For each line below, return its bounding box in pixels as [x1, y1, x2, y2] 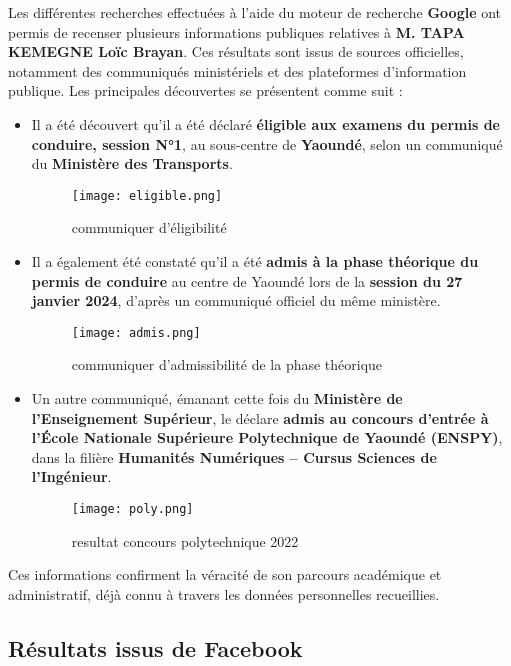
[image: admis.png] [71, 325, 201, 340]
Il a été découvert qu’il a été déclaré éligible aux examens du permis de [31, 113, 500, 134]
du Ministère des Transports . [31, 153, 233, 174]
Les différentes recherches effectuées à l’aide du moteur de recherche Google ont [8, 2, 502, 22]
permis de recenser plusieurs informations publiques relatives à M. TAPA [8, 21, 465, 42]
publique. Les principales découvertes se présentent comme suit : [8, 80, 403, 101]
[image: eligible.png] [71, 188, 223, 203]
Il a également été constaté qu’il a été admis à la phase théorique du [31, 251, 479, 271]
